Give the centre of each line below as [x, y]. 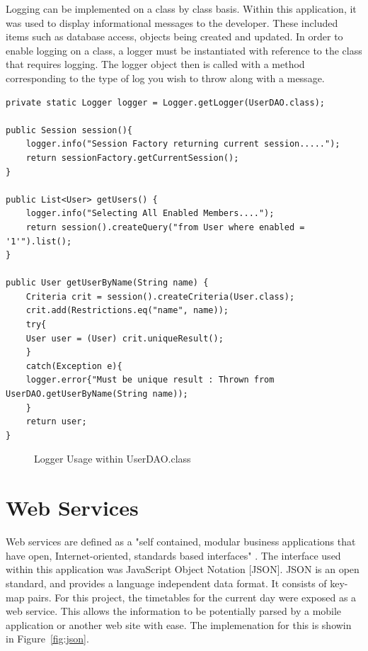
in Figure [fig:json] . [47, 639]
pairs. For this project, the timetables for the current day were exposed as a [192, 597]
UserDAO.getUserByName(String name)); [97, 394]
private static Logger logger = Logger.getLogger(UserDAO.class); [166, 102]
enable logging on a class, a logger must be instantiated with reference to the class [184, 50]
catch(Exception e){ [74, 366]
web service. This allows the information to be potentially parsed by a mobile [174, 611]
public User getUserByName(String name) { [107, 283]
